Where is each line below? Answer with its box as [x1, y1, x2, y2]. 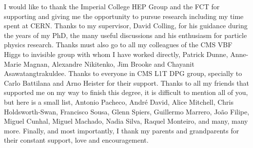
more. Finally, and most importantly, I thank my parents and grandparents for [4, 125, 239, 135]
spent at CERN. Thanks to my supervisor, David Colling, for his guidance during [4, 20, 248, 31]
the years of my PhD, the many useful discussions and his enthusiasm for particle [4, 30, 247, 40]
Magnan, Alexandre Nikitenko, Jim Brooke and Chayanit [23, 58, 195, 69]
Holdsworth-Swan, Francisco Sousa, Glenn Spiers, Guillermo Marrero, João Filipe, [4, 106, 250, 116]
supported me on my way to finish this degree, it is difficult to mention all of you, [4, 87, 248, 97]
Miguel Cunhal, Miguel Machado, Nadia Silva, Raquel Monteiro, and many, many [4, 116, 248, 126]
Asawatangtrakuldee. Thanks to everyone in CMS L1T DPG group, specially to [4, 68, 242, 78]
